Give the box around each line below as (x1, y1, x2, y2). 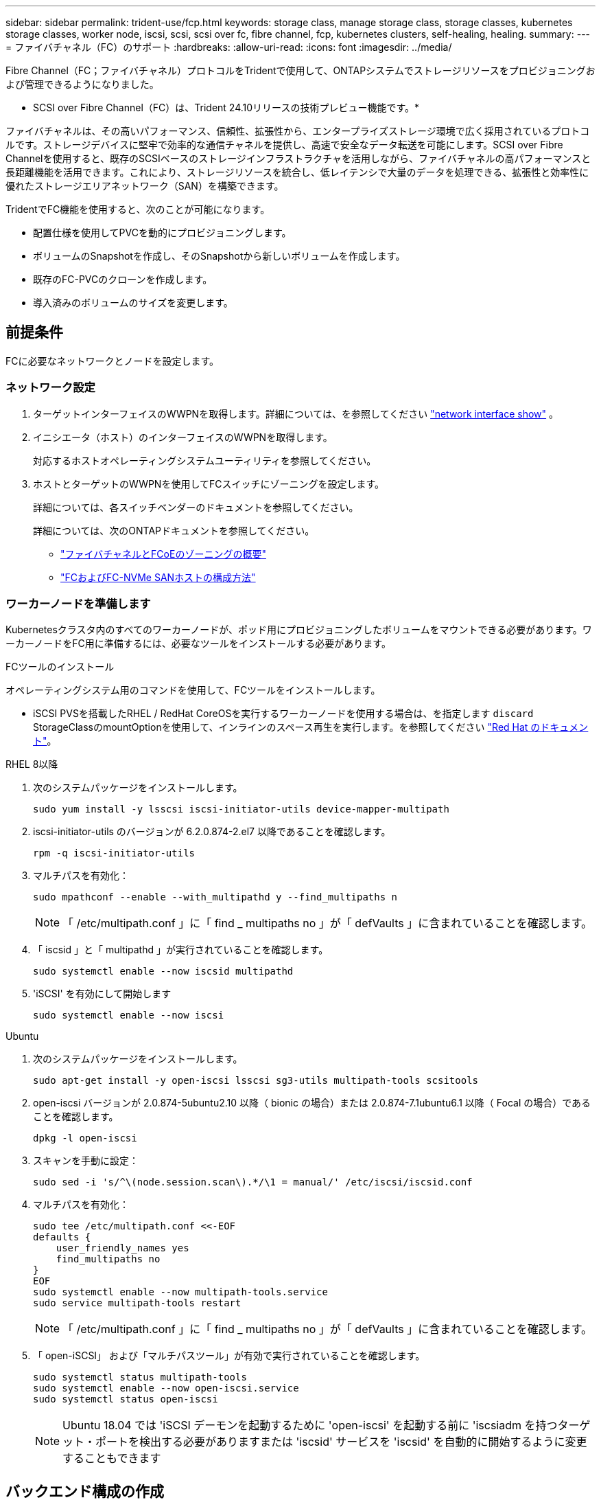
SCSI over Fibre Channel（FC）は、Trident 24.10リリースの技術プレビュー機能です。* (33, 102, 420, 113)
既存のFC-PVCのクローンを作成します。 (33, 273, 213, 285)
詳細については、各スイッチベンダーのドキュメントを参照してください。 (33, 501, 359, 513)
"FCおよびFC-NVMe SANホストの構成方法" (60, 571, 256, 583)
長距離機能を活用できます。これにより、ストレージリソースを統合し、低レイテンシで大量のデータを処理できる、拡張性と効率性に (5, 166, 589, 178)
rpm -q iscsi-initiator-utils (33, 848, 196, 859)
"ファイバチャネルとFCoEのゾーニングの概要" (60, 547, 266, 560)
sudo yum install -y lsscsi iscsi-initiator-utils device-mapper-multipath (33, 804, 449, 815)
